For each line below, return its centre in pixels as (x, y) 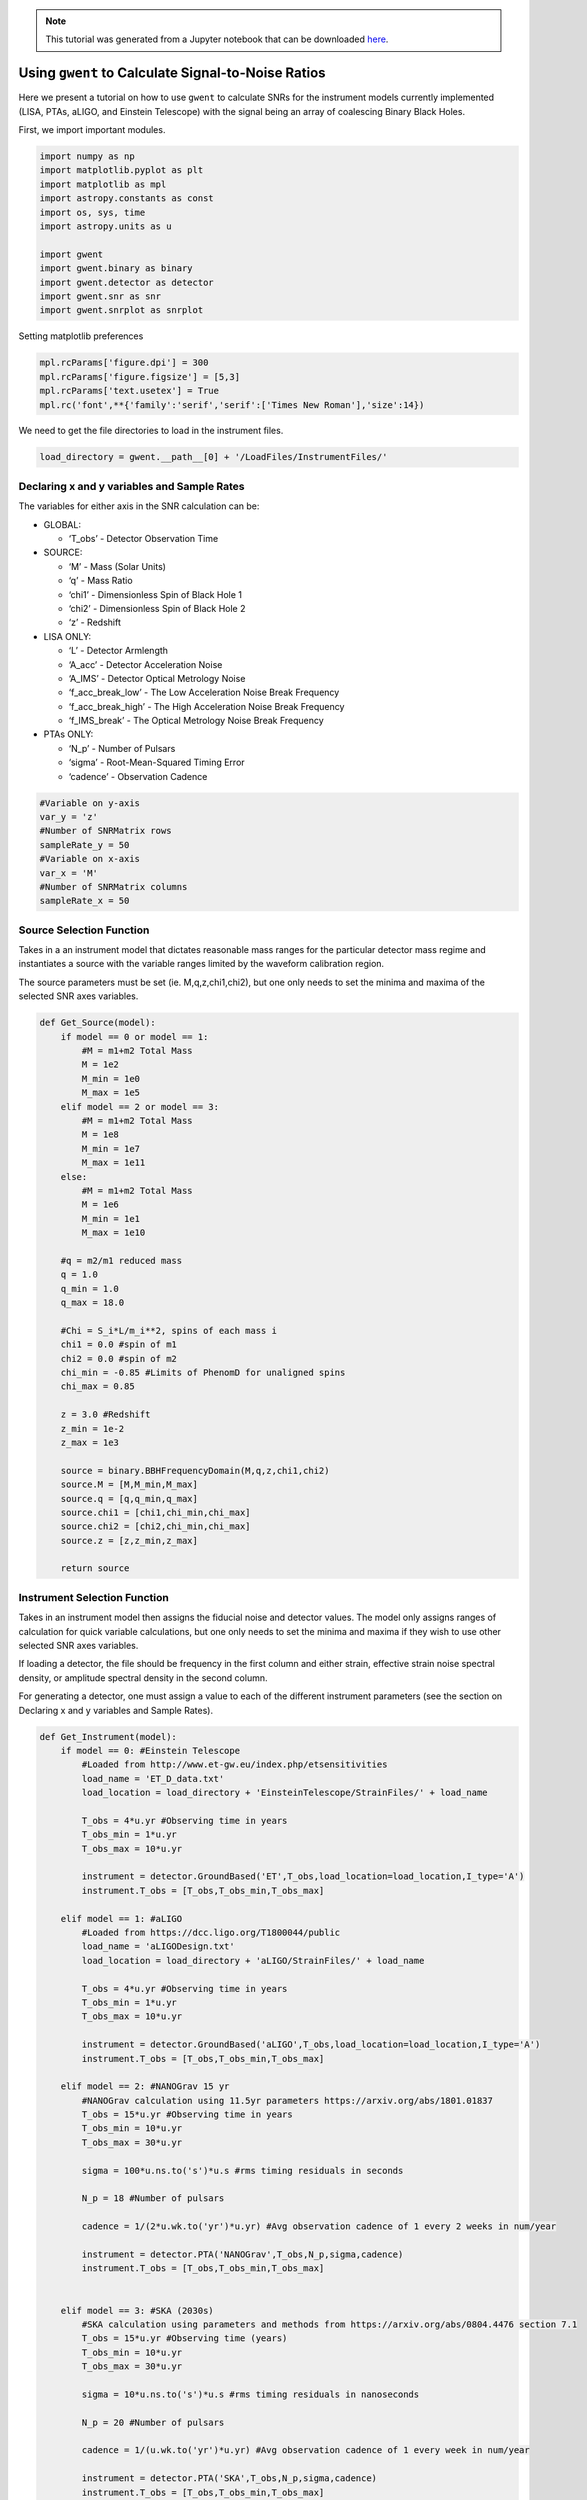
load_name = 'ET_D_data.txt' (153, 1778)
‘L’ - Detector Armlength (118, 651)
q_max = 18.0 (92, 1303)
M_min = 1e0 (110, 1078)
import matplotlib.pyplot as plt (121, 170)
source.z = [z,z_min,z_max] (129, 1540)
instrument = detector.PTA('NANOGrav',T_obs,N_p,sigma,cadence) (242, 2254)
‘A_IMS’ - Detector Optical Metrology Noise (157, 678)
